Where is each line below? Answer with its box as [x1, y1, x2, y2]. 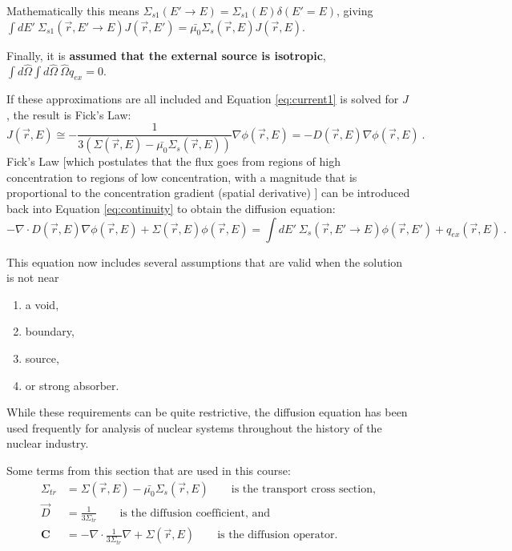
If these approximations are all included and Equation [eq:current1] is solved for [6, 90, 399, 107]
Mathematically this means [6, 2, 139, 18]
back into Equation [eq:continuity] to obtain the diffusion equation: [6, 200, 336, 217]
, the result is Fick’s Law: [6, 106, 131, 123]
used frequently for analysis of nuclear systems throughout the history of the [6, 419, 382, 436]
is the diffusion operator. [217, 529, 338, 541]
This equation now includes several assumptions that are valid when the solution [6, 253, 403, 270]
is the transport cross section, [231, 483, 376, 495]
